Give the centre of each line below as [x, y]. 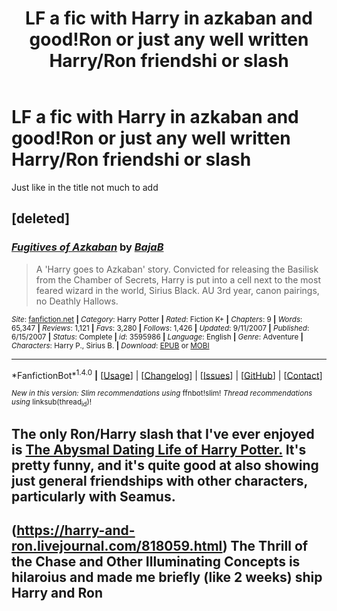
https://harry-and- [76, 530]
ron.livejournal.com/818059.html [117, 546]
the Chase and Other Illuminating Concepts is [156, 562]
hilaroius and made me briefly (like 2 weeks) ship [167, 577]
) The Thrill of [265, 546]
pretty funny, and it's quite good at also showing [165, 465]
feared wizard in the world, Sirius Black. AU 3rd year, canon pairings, [177, 290]
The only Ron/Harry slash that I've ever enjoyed [163, 434]
